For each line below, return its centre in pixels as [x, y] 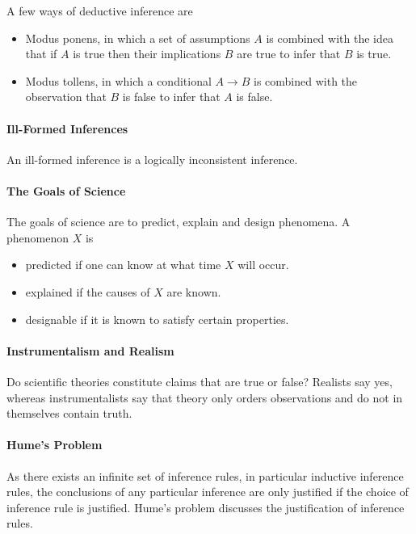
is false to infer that [171, 97]
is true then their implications [147, 54]
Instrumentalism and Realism [90, 350]
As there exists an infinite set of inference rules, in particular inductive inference [205, 475]
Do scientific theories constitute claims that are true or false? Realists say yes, [200, 381]
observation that [66, 97]
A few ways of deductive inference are [100, 11]
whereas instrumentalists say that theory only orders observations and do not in [205, 397]
